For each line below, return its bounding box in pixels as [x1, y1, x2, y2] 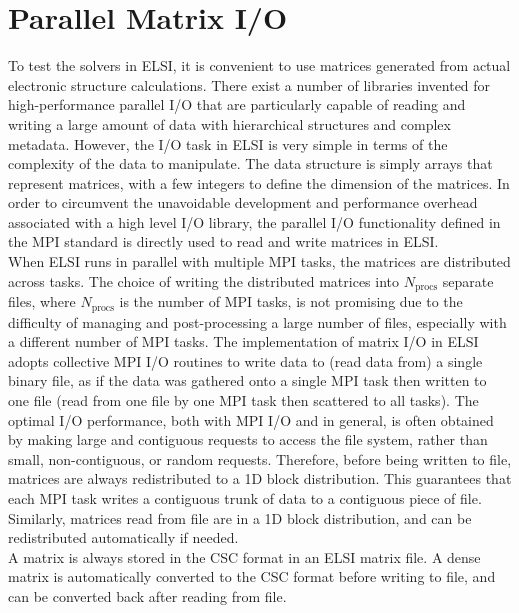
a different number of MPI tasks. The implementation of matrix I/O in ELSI [8, 331, 479, 352]
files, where [8, 291, 76, 312]
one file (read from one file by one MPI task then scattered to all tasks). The [8, 389, 479, 410]
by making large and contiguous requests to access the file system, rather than [8, 429, 488, 450]
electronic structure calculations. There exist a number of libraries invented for [8, 74, 491, 95]
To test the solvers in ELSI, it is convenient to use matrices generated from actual [8, 55, 511, 76]
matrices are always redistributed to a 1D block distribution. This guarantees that [8, 468, 512, 489]
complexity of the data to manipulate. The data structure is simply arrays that [8, 153, 493, 174]
